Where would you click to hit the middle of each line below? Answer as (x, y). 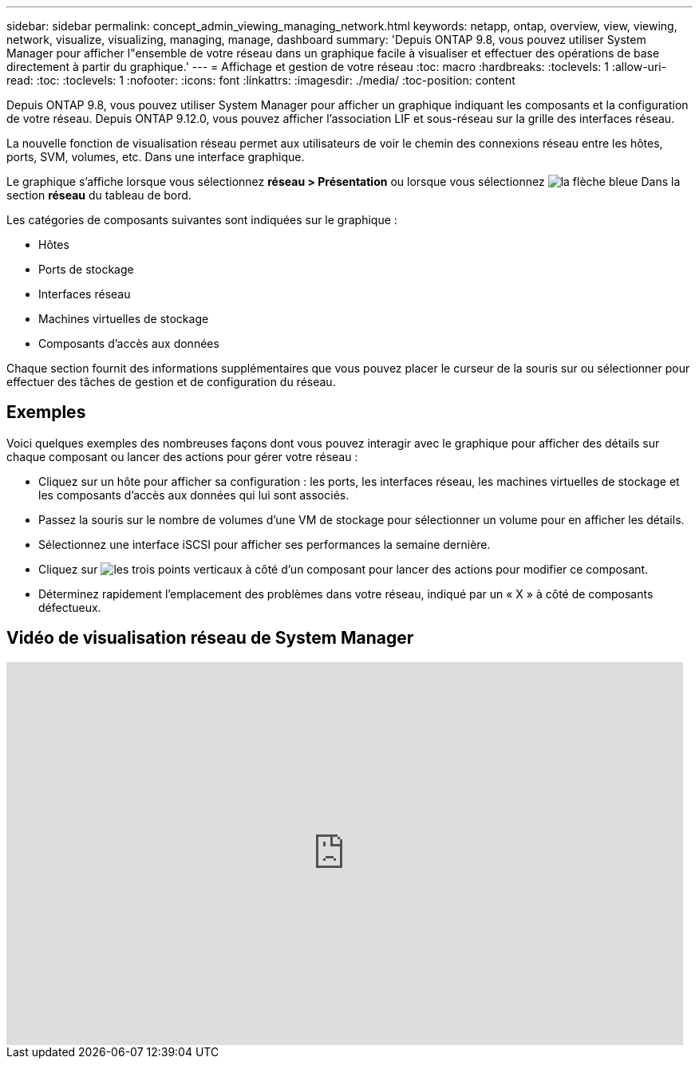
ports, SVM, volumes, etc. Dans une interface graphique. (156, 157)
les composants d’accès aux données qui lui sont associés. (194, 495)
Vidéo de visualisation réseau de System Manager (210, 638)
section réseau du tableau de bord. (99, 195)
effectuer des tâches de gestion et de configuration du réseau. (171, 382)
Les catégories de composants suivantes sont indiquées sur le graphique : (202, 220)
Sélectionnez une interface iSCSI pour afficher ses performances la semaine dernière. (265, 544)
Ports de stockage (86, 269)
